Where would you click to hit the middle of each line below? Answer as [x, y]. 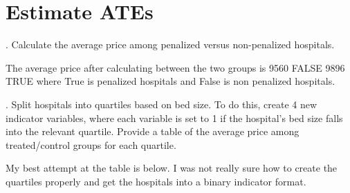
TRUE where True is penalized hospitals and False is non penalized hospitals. [171, 81]
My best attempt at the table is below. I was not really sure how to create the [172, 168]
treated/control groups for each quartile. [91, 144]
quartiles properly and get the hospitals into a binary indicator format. [156, 181]
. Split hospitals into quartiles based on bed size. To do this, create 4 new [162, 104]
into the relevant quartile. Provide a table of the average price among [153, 131]
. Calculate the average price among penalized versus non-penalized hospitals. [170, 44]
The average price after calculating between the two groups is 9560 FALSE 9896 [175, 67]
